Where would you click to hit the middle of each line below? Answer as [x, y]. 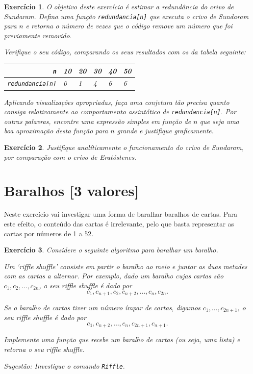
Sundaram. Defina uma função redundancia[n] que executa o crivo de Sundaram [126, 16]
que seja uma [219, 121]
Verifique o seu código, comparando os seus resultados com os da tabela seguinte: [125, 52]
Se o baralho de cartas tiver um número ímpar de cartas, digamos [102, 307]
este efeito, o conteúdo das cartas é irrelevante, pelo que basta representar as [119, 223]
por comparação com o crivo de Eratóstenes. [70, 157]
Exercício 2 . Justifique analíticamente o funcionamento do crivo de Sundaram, [124, 147]
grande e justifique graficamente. [165, 131]
